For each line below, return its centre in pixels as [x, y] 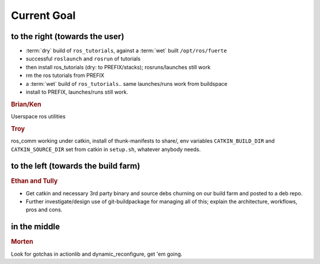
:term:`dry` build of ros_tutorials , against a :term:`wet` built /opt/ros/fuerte [127, 51]
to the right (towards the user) [68, 36]
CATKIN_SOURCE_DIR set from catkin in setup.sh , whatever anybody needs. [106, 149]
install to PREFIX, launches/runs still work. [77, 92]
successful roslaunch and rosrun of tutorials [83, 59]
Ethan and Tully [34, 181]
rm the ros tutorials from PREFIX [65, 75]
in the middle [36, 227]
